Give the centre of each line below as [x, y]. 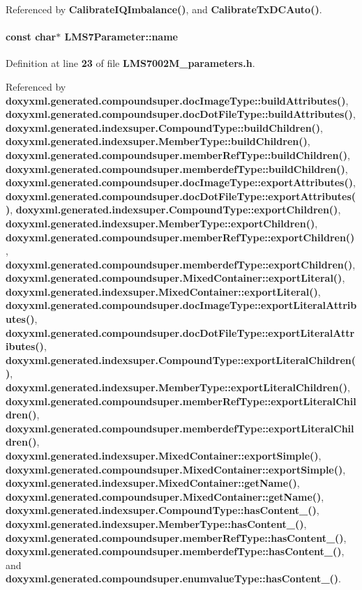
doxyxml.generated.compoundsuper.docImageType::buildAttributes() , [177, 100]
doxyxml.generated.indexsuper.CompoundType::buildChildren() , [164, 127]
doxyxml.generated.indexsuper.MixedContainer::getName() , [153, 483]
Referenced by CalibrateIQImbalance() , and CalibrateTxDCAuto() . [164, 9]
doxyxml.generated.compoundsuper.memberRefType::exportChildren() [180, 237]
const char [31, 37]
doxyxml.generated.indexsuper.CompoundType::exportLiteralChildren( [181, 360]
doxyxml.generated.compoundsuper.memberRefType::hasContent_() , [176, 537]
